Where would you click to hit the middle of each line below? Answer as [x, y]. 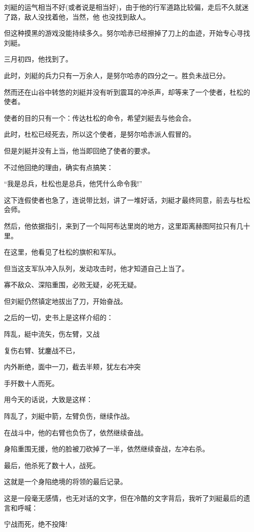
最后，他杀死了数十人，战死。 [52, 465]
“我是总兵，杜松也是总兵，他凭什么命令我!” [73, 183]
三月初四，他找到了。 [38, 59]
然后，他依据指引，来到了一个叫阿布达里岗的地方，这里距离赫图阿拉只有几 [124, 225]
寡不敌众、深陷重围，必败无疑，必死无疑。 [72, 285]
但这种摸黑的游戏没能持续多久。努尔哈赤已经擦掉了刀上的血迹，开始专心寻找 [127, 33]
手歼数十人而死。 [31, 383]
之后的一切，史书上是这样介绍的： [59, 317]
